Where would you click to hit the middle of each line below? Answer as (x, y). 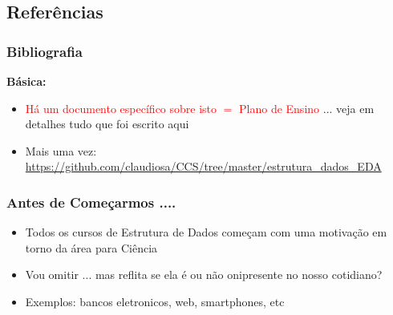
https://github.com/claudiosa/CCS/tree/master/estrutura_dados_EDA (203, 166)
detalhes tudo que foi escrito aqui (107, 124)
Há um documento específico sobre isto (121, 108)
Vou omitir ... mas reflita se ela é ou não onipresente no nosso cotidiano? (204, 275)
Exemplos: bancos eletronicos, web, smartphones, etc (155, 301)
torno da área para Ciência (91, 247)
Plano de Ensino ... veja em (307, 108)
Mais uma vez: (61, 150)
